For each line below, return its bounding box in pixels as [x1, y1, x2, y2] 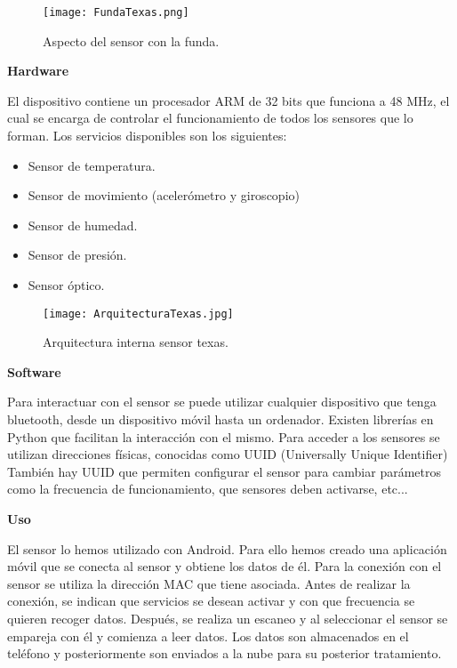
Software [7, 362, 61, 381]
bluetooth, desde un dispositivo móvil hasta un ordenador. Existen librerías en [7, 410, 434, 429]
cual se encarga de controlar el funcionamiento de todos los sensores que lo [7, 109, 413, 127]
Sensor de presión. [28, 245, 127, 264]
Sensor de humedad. [28, 215, 138, 234]
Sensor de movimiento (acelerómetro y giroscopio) [28, 186, 300, 205]
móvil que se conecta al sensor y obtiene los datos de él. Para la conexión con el [7, 557, 442, 575]
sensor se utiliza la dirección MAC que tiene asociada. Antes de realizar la [7, 574, 411, 592]
